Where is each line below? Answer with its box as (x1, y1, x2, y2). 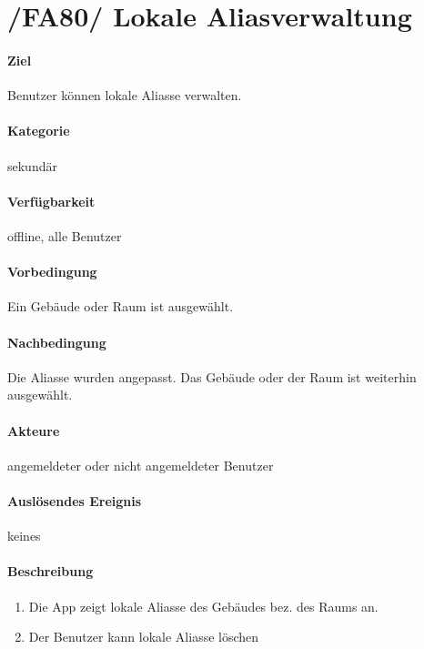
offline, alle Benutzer (7, 226, 122, 245)
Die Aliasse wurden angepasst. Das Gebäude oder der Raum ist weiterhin (7, 367, 417, 386)
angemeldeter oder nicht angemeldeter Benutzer (7, 455, 274, 474)
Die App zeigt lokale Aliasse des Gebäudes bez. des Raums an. (28, 596, 379, 615)
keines (7, 526, 41, 545)
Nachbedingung (7, 332, 106, 351)
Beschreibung (7, 562, 94, 581)
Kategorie (7, 121, 70, 140)
